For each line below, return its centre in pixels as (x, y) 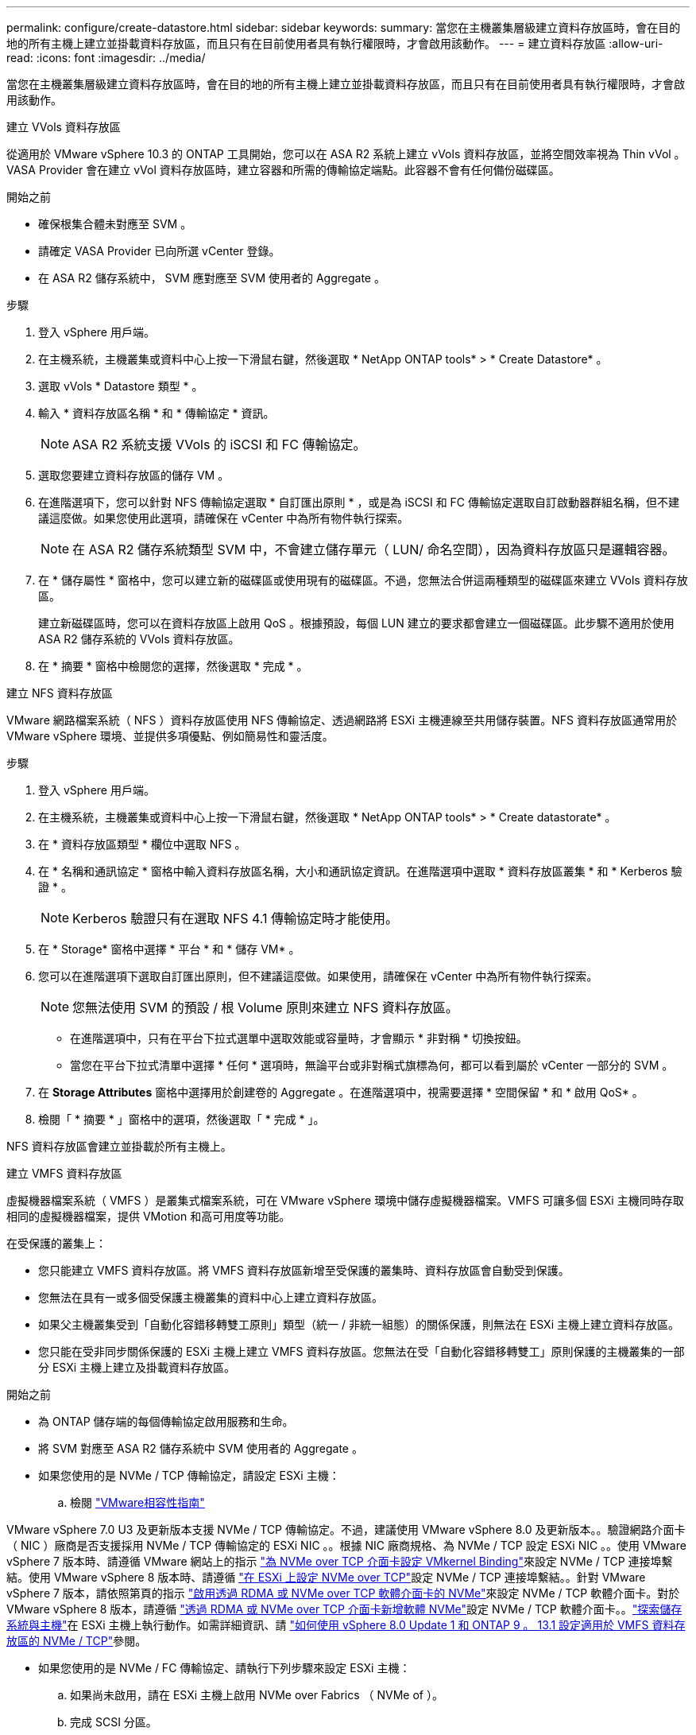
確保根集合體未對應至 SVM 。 (115, 224)
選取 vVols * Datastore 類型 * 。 (121, 386)
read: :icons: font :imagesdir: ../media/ (106, 58)
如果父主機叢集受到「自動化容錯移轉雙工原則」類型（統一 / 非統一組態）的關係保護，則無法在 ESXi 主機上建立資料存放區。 (359, 1324)
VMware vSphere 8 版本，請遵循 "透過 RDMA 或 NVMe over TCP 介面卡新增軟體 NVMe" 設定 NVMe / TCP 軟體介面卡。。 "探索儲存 (344, 1609)
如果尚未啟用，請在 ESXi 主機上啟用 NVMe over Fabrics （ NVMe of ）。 (257, 1695)
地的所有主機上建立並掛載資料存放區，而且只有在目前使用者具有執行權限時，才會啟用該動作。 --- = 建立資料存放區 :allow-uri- (335, 43)
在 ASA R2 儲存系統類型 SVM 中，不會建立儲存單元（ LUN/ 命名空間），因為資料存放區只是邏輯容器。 (374, 549)
